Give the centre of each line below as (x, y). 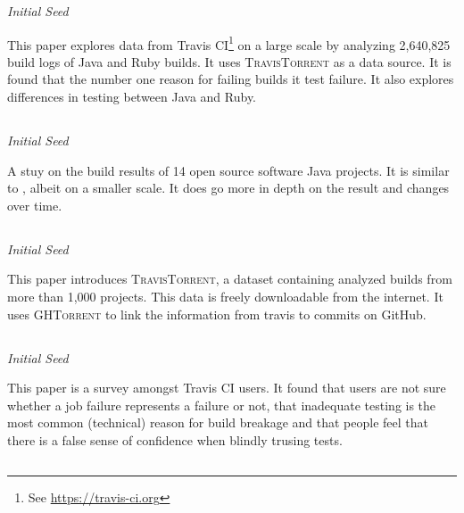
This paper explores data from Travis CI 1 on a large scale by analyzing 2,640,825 (229, 43)
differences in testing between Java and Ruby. (132, 97)
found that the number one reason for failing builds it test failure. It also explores (231, 79)
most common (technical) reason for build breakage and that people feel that (218, 422)
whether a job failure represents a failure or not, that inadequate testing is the (222, 405)
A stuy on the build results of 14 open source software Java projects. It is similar (228, 170)
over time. (35, 205)
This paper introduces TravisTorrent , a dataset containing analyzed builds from (230, 279)
